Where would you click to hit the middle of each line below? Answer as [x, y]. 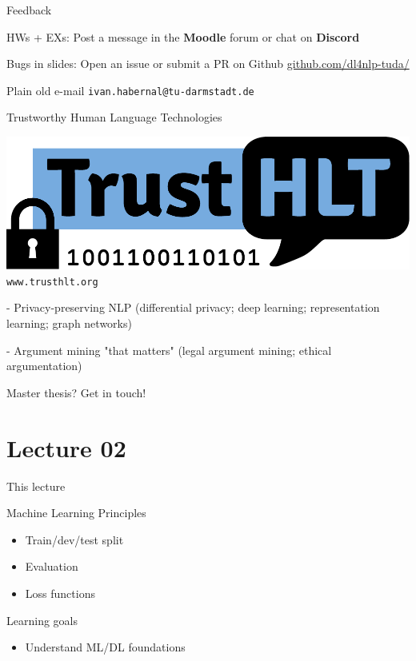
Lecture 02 [66, 447]
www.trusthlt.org [52, 282]
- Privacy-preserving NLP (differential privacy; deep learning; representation [193, 307]
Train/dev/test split [74, 539]
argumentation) [44, 366]
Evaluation [52, 566]
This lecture [36, 486]
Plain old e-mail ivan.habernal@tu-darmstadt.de [130, 90]
